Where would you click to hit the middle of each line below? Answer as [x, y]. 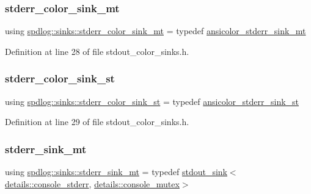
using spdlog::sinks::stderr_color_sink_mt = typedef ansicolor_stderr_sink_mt [155, 31]
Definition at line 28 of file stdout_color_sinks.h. [97, 51]
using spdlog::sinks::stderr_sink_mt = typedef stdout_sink [116, 172]
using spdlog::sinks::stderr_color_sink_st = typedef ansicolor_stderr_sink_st [152, 101]
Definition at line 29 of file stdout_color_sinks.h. [97, 122]
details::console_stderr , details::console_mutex [92, 183]
